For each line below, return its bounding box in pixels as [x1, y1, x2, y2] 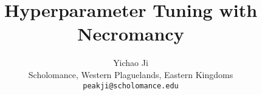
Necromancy [77, 21, 184, 46]
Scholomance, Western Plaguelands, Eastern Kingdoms [28, 68, 233, 80]
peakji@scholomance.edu [83, 81, 179, 90]
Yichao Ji [113, 56, 148, 69]
